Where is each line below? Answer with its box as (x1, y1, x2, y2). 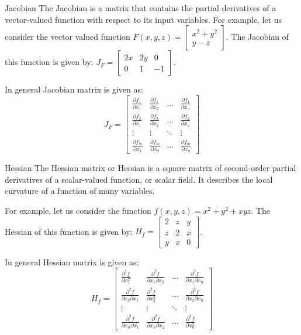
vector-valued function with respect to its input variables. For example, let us (5, 13, 282, 25)
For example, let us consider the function (5, 204, 151, 216)
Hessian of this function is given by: (5, 225, 133, 237)
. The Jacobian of (226, 30, 289, 43)
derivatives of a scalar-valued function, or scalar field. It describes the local (5, 173, 273, 185)
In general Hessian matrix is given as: (5, 255, 139, 268)
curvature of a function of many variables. (5, 184, 155, 197)
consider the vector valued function (5, 30, 130, 43)
